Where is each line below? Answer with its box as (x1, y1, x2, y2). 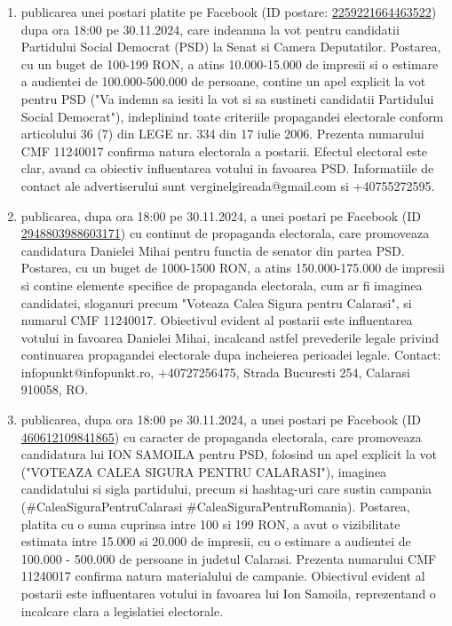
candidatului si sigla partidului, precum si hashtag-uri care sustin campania (20, 479, 432, 498)
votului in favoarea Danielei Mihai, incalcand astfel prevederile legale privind (20, 328, 440, 346)
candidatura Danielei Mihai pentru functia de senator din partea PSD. (20, 241, 405, 259)
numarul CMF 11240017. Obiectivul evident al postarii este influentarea (20, 311, 413, 329)
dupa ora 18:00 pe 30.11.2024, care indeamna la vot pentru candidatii (20, 20, 400, 38)
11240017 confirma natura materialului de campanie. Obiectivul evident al (20, 567, 425, 585)
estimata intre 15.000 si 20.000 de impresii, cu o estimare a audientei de (20, 532, 411, 551)
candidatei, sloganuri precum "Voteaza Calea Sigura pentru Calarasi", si (20, 293, 412, 312)
